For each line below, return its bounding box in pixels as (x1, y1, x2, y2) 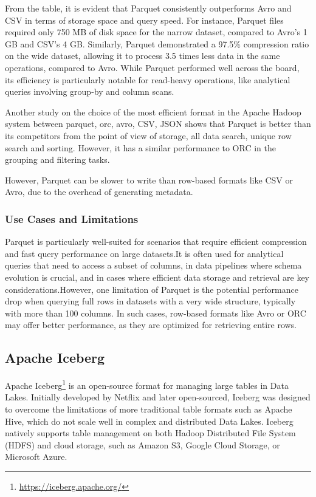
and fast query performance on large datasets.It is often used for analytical (5, 247, 284, 259)
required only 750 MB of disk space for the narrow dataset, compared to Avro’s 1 (5, 26, 307, 38)
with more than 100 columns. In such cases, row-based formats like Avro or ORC (5, 306, 306, 319)
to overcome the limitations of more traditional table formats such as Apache (5, 402, 292, 415)
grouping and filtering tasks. (5, 153, 110, 166)
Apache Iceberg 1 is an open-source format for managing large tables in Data (5, 377, 289, 391)
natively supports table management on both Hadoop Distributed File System (5, 427, 296, 439)
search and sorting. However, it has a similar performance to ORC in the (5, 141, 276, 154)
